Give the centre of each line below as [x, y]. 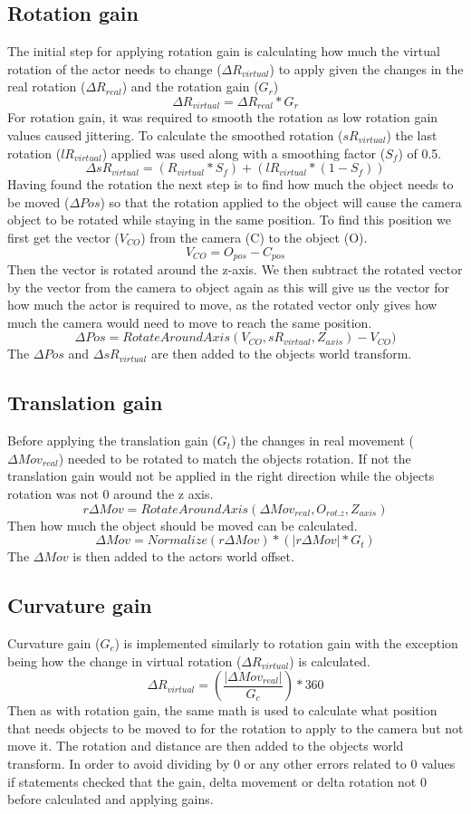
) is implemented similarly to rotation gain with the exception [286, 642]
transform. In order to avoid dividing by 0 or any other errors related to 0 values [231, 763]
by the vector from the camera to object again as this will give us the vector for [229, 287]
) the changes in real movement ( [323, 441]
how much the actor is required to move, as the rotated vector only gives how [222, 305]
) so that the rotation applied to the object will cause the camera [281, 201]
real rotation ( [47, 86]
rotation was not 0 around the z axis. [111, 493]
